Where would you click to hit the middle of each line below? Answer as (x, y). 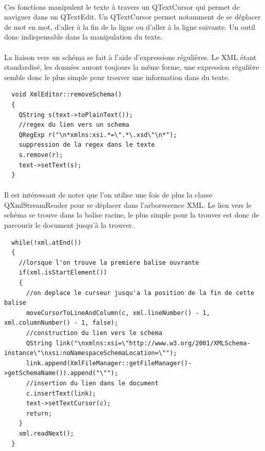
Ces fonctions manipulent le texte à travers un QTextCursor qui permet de (122, 6)
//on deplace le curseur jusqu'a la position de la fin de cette (140, 293)
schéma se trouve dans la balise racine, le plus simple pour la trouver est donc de (132, 215)
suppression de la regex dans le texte (87, 145)
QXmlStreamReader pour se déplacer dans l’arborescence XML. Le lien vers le (128, 204)
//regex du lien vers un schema (74, 125)
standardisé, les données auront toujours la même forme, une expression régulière (132, 67)
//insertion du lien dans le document (92, 383)
